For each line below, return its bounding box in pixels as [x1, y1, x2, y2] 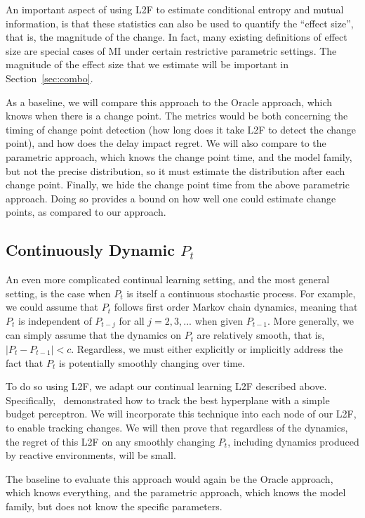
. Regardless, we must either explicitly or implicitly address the [71, 341, 343, 356]
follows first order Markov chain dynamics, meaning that [114, 299, 358, 314]
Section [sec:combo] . [6, 70, 93, 85]
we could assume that [6, 299, 98, 314]
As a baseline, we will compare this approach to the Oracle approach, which [6, 94, 333, 109]
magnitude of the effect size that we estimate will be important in [6, 57, 289, 72]
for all [119, 313, 145, 328]
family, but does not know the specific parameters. [6, 498, 223, 513]
